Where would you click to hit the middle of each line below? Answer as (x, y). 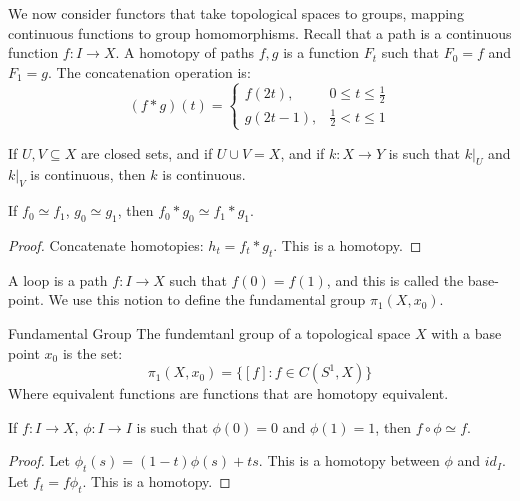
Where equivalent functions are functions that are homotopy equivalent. (228, 393)
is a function (321, 52)
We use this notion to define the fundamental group (207, 299)
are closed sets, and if (146, 152)
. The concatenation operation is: (149, 71)
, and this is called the (395, 279)
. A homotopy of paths (184, 52)
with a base (466, 333)
